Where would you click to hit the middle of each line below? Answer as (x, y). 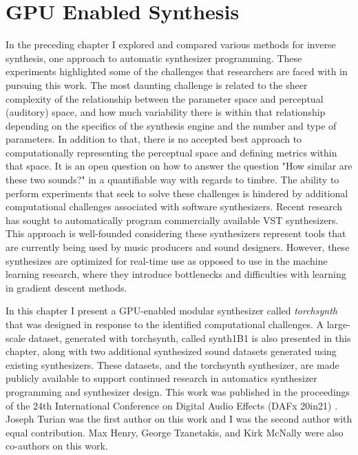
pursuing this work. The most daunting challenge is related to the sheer (157, 84)
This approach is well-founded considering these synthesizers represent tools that (176, 233)
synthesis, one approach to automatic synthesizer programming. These (154, 58)
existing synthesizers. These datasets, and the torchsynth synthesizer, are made (172, 364)
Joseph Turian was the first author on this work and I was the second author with (179, 419)
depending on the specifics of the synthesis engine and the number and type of (171, 125)
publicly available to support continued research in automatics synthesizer (161, 378)
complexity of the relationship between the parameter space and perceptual (165, 98)
